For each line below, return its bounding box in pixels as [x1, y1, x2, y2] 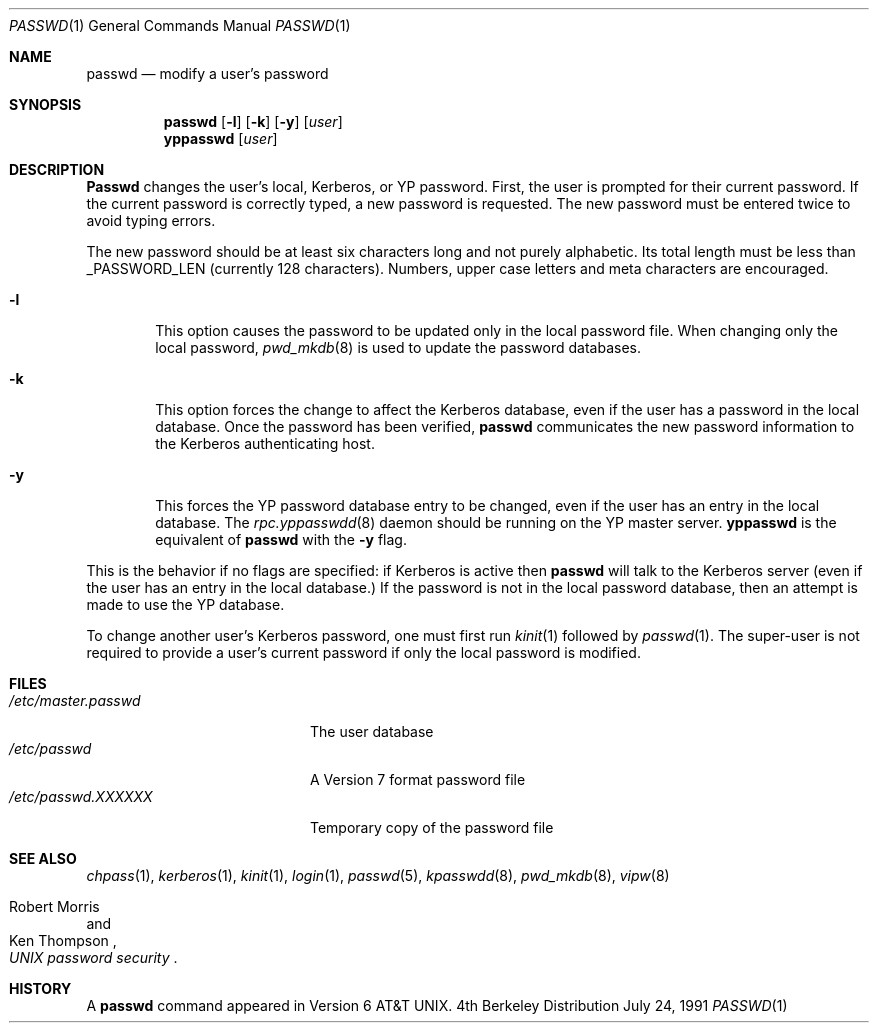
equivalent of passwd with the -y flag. [155, 531, 407, 548]
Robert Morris [9, 898, 100, 915]
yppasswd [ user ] [163, 130, 278, 147]
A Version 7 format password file [310, 771, 526, 788]
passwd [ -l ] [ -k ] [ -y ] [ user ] [163, 113, 343, 130]
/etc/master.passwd [9, 692, 141, 709]
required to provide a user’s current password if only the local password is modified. [86, 644, 641, 661]
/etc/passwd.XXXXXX [9, 788, 153, 805]
